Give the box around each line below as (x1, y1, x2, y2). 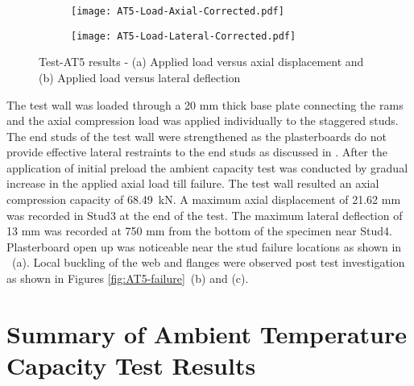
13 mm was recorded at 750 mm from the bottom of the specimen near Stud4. (6, 222, 392, 239)
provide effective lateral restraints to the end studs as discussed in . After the (6, 143, 387, 160)
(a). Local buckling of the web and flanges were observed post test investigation (11, 254, 405, 271)
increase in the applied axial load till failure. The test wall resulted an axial (6, 175, 379, 192)
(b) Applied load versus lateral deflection (39, 68, 241, 85)
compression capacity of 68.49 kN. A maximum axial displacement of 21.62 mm (6, 191, 401, 208)
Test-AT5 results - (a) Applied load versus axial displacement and (39, 53, 364, 70)
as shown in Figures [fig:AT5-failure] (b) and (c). (6, 270, 249, 287)
